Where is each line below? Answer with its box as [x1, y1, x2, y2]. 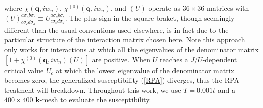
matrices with [206, 3, 249, 13]
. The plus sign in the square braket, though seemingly [65, 12, 235, 23]
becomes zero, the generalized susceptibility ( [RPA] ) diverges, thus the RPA [4, 75, 239, 85]
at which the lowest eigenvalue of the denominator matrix [56, 65, 234, 75]
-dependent [202, 54, 237, 64]
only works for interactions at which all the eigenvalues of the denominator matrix [4, 44, 259, 54]
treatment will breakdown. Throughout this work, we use [4, 84, 181, 95]
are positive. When [92, 54, 151, 64]
